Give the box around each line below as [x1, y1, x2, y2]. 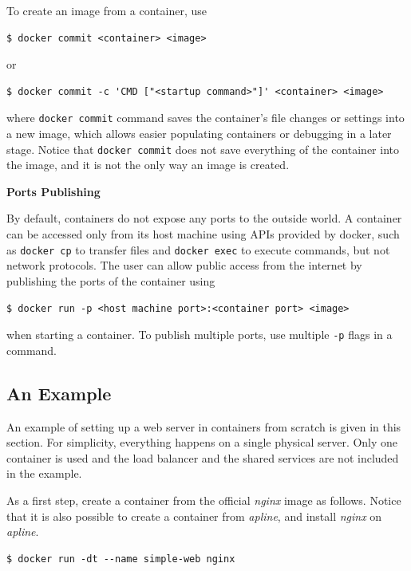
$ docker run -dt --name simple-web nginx [6, 553, 235, 565]
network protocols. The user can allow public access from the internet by [6, 257, 362, 274]
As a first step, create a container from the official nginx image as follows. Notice [6, 491, 401, 508]
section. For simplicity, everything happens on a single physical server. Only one [6, 434, 398, 451]
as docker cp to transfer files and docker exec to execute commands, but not [6, 241, 390, 258]
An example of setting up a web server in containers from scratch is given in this [6, 418, 401, 435]
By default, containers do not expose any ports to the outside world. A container [6, 210, 402, 226]
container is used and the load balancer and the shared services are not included [6, 449, 399, 466]
